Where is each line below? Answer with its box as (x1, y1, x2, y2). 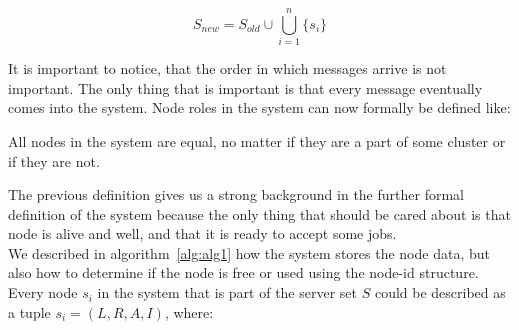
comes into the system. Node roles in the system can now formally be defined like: (8, 97, 511, 118)
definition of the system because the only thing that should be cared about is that (8, 203, 511, 224)
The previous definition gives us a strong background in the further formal (8, 184, 464, 205)
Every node (8, 282, 78, 303)
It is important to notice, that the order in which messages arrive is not (8, 58, 447, 79)
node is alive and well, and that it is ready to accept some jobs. (8, 223, 397, 244)
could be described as (374, 282, 506, 303)
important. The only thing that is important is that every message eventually (8, 77, 483, 98)
